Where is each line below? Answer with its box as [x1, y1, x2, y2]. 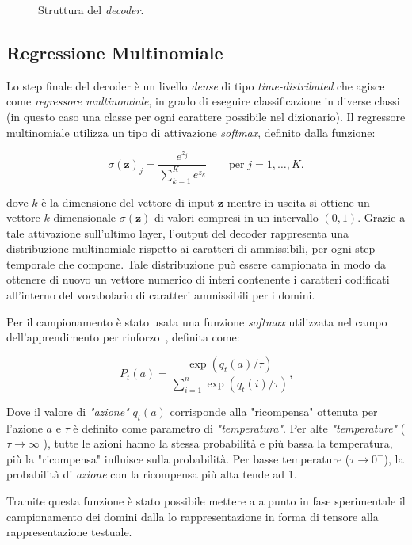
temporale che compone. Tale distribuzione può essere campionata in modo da [6, 255, 387, 272]
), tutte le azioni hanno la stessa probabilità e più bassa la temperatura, [43, 435, 393, 452]
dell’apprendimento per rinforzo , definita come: [6, 329, 240, 345]
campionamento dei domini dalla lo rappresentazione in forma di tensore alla [6, 508, 379, 524]
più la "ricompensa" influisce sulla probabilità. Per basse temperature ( [6, 450, 350, 467]
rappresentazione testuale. [6, 524, 132, 540]
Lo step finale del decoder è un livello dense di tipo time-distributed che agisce [6, 77, 385, 93]
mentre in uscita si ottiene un [227, 193, 370, 210]
